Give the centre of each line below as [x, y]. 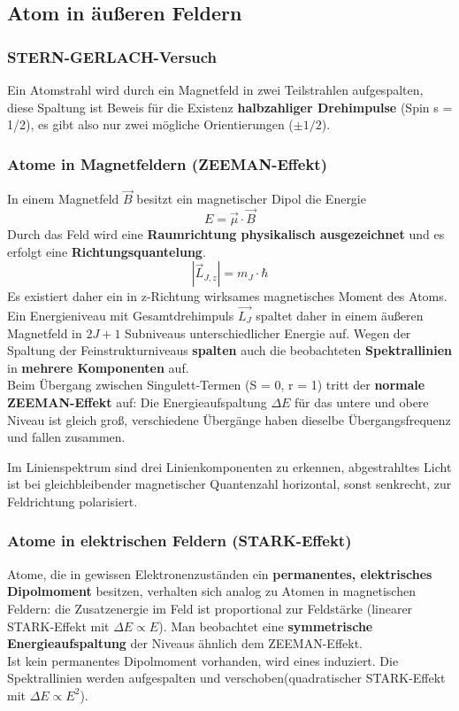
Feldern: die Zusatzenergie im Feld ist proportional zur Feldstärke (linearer [210, 608]
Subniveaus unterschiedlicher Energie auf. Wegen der [268, 332]
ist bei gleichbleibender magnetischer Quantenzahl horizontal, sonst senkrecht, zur [229, 484]
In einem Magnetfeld [63, 199]
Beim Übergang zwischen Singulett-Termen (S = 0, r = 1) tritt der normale [216, 385]
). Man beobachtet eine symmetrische [266, 626]
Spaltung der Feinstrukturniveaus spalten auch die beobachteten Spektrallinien [230, 350]
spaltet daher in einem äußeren [340, 316]
